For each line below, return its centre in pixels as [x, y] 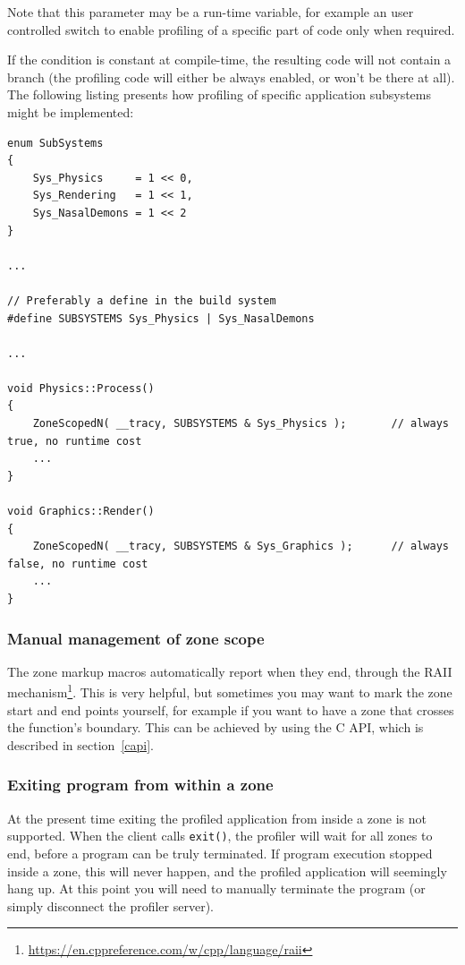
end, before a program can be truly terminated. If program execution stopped [220, 853]
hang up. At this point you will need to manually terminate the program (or [216, 888]
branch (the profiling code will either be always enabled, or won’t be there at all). [231, 77]
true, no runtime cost [75, 441]
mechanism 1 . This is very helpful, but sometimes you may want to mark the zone [230, 691]
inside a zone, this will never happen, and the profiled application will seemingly [227, 871]
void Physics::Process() [81, 388]
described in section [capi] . [80, 744]
